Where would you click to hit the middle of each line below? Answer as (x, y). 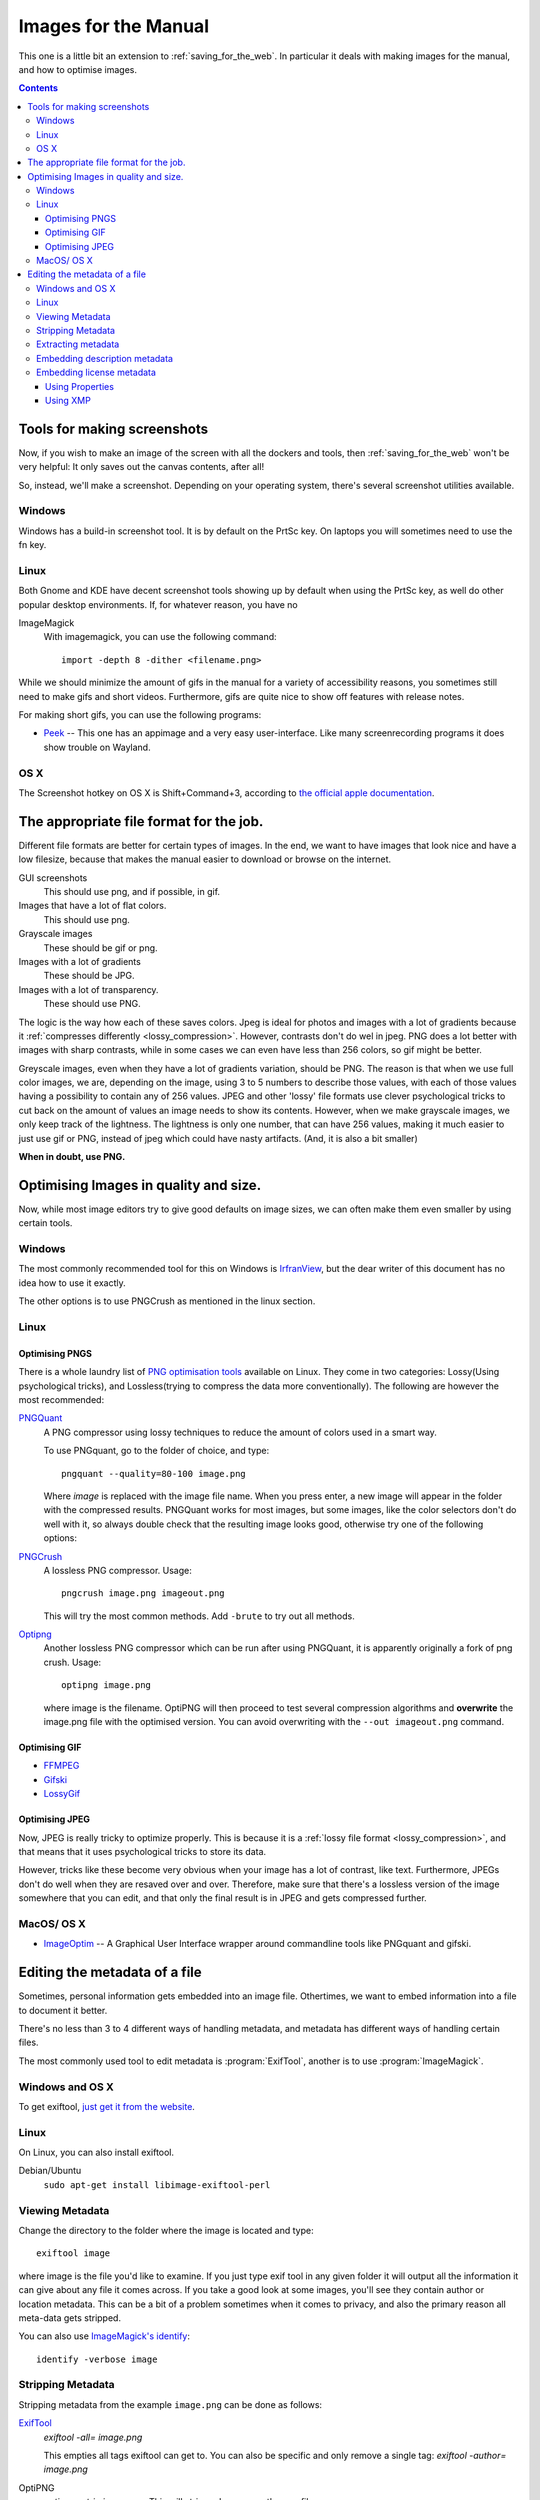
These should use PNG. (92, 1004)
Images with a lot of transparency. (88, 989)
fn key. (32, 545)
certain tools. (45, 1223)
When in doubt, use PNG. (72, 1157)
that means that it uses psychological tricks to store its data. (142, 1851)
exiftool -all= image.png (93, 2437)
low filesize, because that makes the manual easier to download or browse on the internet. (205, 859)
